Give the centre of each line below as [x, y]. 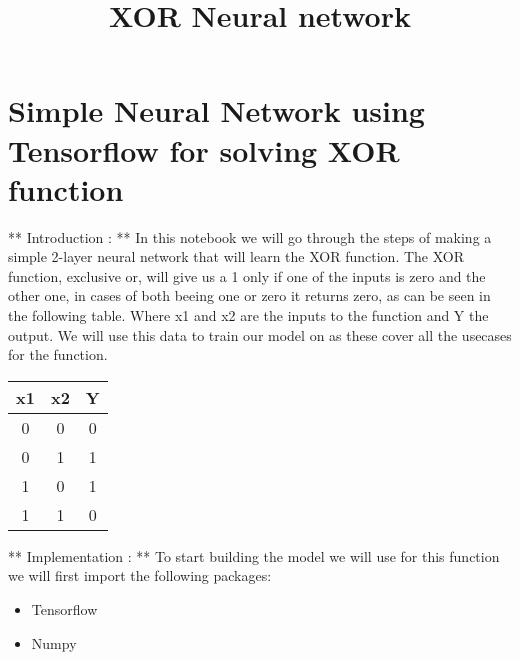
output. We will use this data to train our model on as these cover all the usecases [260, 334]
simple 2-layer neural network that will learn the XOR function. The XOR [236, 256]
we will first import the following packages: [140, 575]
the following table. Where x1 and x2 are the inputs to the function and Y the [248, 315]
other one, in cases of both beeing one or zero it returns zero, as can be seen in [249, 295]
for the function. [58, 354]
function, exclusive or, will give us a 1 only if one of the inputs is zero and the [247, 275]
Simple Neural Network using [216, 110]
